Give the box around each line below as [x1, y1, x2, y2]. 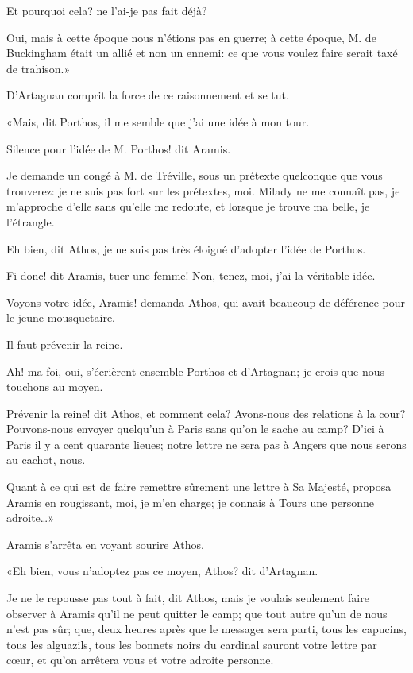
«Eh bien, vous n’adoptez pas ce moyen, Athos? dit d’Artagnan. [6, 563, 318, 579]
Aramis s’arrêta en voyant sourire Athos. [6, 536, 204, 552]
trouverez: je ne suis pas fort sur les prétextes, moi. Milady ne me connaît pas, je [6, 182, 400, 199]
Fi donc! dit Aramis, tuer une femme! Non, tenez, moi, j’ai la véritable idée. [6, 267, 376, 284]
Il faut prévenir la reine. [6, 335, 123, 352]
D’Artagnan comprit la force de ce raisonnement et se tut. [6, 87, 289, 103]
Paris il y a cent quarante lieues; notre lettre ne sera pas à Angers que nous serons [6, 435, 407, 452]
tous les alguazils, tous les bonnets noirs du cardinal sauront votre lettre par [6, 636, 377, 652]
